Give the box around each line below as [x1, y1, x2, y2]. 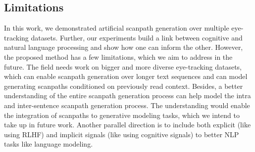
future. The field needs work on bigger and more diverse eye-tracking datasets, [4, 61, 242, 72]
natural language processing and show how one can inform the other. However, [4, 42, 243, 52]
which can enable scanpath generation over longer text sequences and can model [4, 71, 248, 81]
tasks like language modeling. [4, 139, 93, 149]
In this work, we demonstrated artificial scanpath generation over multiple [4, 23, 229, 33]
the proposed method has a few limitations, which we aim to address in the [4, 51, 233, 62]
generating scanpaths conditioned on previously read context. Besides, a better [4, 80, 243, 91]
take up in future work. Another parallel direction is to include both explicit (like [4, 119, 251, 130]
